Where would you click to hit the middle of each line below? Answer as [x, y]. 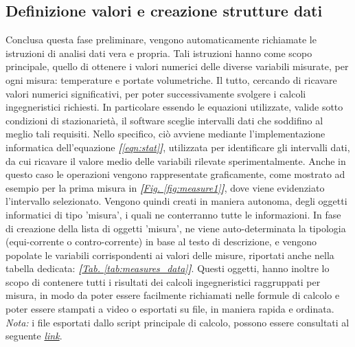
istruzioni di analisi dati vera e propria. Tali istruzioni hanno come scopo [159, 53]
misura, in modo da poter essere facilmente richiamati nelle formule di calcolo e [173, 295]
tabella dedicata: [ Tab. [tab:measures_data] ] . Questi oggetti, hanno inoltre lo [168, 268]
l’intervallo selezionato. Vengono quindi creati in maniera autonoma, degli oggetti [176, 201]
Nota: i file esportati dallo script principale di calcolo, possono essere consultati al [177, 322]
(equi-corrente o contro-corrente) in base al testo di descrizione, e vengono [161, 242]
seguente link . [34, 336]
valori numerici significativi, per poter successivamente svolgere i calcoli [156, 93]
